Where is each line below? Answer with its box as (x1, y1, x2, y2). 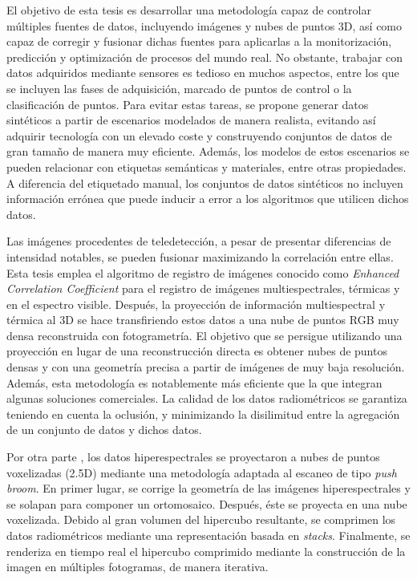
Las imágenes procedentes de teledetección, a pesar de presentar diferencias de (6, 233, 391, 249)
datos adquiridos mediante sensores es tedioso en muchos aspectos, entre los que (6, 64, 399, 81)
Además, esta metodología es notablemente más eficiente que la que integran (6, 374, 383, 391)
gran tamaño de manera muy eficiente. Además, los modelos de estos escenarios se (6, 143, 410, 160)
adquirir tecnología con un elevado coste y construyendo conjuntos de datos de (6, 127, 392, 144)
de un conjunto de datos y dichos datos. (6, 421, 202, 438)
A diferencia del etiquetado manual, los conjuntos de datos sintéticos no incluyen (6, 174, 403, 191)
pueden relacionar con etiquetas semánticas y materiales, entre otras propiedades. (6, 158, 407, 175)
